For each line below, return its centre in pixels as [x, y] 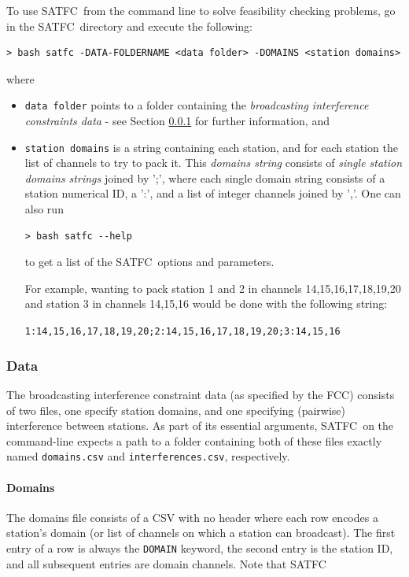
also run [44, 209]
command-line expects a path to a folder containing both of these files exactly [194, 440]
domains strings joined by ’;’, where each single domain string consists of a [205, 178]
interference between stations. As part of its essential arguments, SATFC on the [200, 425]
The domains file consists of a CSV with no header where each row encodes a [192, 517]
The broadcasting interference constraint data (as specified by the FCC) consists [201, 394]
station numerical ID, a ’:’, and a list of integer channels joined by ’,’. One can [213, 193]
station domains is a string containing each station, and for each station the [211, 147]
